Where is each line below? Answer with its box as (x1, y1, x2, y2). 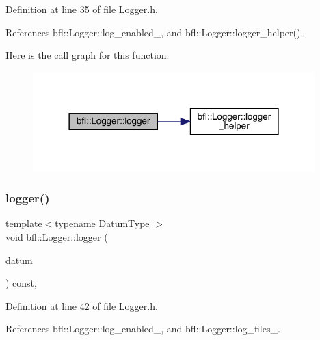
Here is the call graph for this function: (5, 48, 170, 62)
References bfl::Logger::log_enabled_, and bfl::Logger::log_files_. (5, 322, 280, 336)
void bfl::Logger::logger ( (5, 230, 108, 244)
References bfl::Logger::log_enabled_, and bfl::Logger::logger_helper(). (5, 25, 304, 39)
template (5, 216, 42, 231)
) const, (5, 276, 37, 290)
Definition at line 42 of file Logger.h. (5, 298, 158, 313)
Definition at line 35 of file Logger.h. (5, 2, 158, 16)
